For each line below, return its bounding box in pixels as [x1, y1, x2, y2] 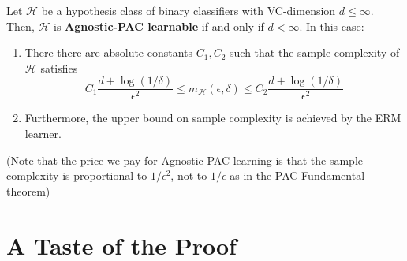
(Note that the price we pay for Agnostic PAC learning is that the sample [6, 151, 364, 168]
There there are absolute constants [24, 44, 193, 61]
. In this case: [299, 17, 364, 34]
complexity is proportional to [6, 167, 147, 184]
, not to [170, 167, 207, 184]
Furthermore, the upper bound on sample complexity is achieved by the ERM [24, 110, 401, 126]
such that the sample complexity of [230, 44, 400, 61]
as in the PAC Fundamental [230, 167, 365, 184]
